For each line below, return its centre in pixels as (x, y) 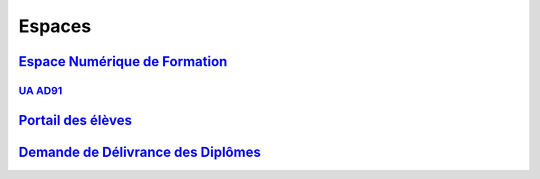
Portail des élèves (75, 120)
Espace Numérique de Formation (123, 61)
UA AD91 (40, 90)
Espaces (55, 26)
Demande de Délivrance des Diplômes (140, 151)
